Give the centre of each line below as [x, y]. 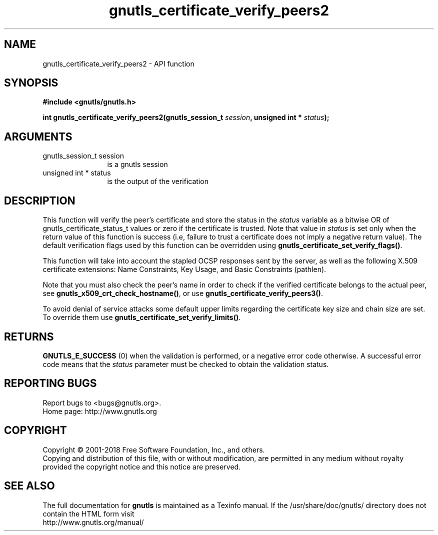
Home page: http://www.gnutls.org [100, 411]
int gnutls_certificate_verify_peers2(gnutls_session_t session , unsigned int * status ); [186, 117]
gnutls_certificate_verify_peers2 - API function [118, 63]
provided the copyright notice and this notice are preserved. [142, 466]
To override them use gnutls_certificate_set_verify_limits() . [142, 317]
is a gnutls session [137, 164]
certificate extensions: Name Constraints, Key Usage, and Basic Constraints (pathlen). [184, 269]
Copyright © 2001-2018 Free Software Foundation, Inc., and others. [154, 449]
